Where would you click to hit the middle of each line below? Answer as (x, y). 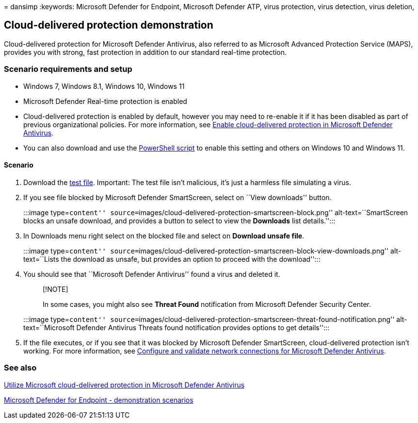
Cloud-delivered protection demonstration (109, 25)
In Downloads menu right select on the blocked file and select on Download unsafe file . (164, 236)
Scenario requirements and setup (68, 69)
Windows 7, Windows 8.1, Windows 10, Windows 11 (104, 86)
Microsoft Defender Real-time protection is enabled (105, 101)
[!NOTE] (56, 289)
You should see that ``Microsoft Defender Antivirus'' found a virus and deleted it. (152, 274)
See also (20, 368)
